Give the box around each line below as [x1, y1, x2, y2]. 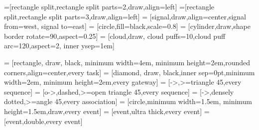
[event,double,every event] [4, 116, 83, 126]
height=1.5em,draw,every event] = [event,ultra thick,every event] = [4, 106, 210, 116]
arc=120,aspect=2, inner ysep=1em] [4, 40, 115, 51]
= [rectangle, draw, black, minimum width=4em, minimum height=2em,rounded [4, 57, 251, 67]
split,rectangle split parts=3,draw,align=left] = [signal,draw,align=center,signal [4, 11, 246, 21]
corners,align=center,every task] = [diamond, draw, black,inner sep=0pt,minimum [4, 67, 255, 77]
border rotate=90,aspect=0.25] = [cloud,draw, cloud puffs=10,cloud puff [4, 30, 226, 41]
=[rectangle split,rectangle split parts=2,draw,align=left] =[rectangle [4, 1, 215, 11]
